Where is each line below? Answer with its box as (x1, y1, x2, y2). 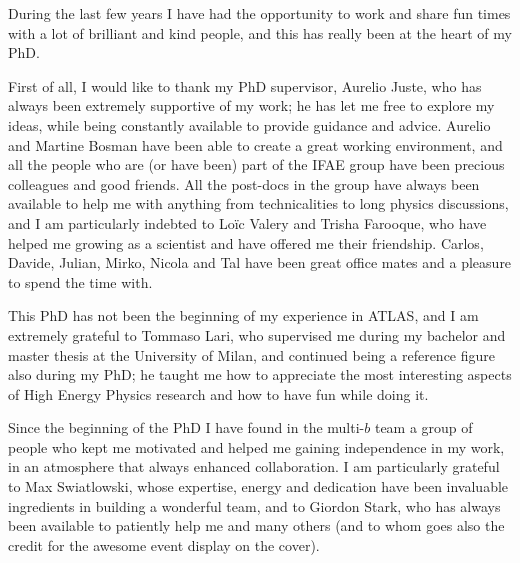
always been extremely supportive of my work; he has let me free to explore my (8, 95, 495, 116)
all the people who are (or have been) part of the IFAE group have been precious (8, 154, 505, 175)
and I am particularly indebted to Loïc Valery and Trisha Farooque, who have (8, 212, 487, 233)
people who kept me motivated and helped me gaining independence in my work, (8, 436, 505, 457)
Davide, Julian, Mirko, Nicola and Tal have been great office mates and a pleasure (8, 252, 512, 273)
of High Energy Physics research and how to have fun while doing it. (8, 383, 429, 404)
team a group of (374, 417, 473, 438)
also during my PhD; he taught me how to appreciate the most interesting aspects (8, 364, 512, 385)
